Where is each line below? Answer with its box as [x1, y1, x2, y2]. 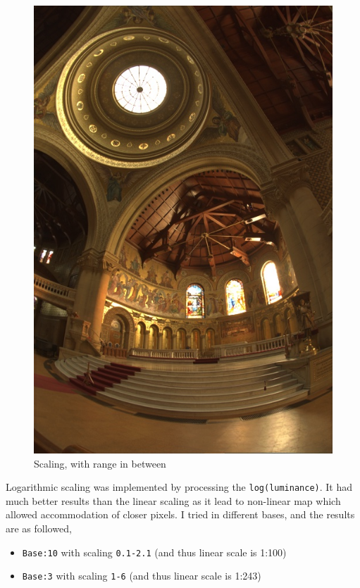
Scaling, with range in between [34, 456, 166, 470]
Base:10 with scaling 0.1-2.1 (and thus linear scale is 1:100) [22, 544, 287, 559]
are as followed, [6, 521, 72, 536]
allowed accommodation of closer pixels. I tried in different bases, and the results [6, 507, 355, 522]
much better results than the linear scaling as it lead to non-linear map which [6, 493, 341, 508]
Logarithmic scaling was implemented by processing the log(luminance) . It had [6, 480, 353, 494]
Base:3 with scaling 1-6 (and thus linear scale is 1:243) [22, 568, 261, 583]
